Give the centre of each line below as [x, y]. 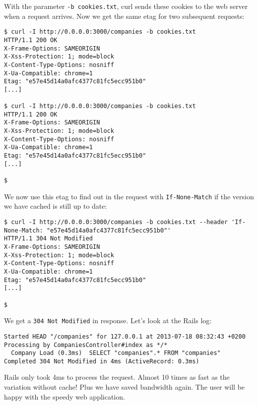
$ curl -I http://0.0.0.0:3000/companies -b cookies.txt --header [116, 222]
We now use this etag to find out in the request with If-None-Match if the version [129, 196]
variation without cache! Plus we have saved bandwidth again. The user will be [125, 387]
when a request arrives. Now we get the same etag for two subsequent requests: [124, 16]
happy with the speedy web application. [64, 396]
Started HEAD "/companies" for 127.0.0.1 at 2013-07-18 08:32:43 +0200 [125, 336]
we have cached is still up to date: [56, 206]
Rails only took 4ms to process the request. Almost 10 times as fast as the [117, 377]
